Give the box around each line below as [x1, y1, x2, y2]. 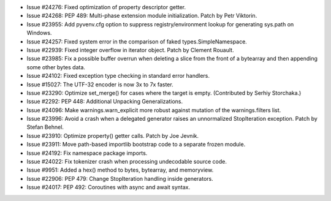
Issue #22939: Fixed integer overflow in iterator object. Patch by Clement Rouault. [26, 46, 234, 53]
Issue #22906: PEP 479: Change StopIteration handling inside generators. [26, 175, 214, 182]
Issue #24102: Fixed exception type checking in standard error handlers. [26, 72, 210, 80]
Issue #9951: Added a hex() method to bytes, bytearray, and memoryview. [26, 166, 214, 174]
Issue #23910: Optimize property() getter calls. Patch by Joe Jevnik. [26, 132, 199, 139]
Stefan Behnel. [26, 123, 64, 131]
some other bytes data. [26, 63, 86, 70]
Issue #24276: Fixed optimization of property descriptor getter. [26, 4, 186, 10]
